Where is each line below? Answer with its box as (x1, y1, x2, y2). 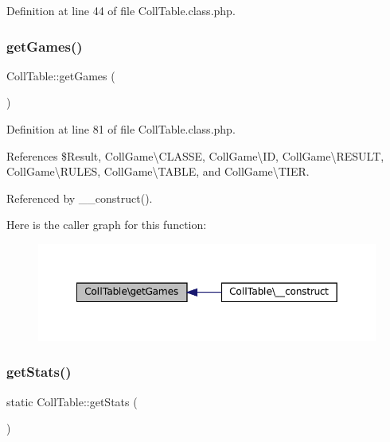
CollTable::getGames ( (6, 67, 115, 83)
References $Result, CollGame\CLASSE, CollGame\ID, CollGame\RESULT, (6, 147, 384, 164)
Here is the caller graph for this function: (6, 216, 207, 233)
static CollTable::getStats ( (6, 393, 138, 409)
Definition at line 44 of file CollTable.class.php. (6, 2, 236, 18)
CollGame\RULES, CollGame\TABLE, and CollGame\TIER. (6, 163, 310, 180)
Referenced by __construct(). (6, 189, 153, 206)
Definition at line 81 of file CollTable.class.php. (6, 121, 236, 137)
